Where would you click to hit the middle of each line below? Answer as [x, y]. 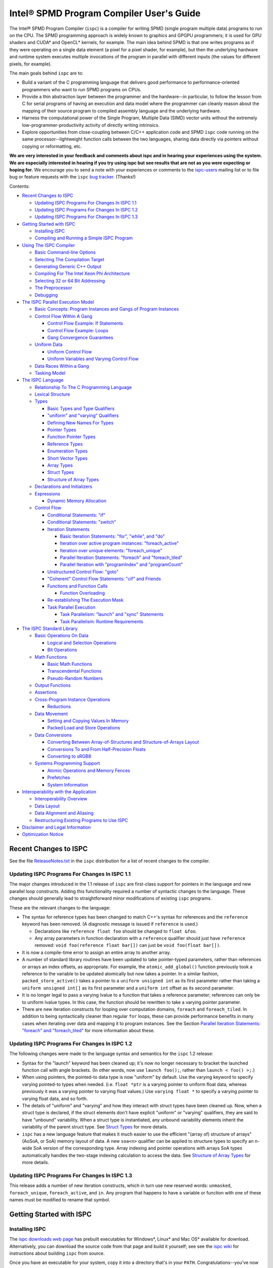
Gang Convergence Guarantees [80, 337]
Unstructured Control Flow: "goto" [83, 572]
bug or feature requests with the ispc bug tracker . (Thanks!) [73, 177]
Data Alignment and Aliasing [64, 813]
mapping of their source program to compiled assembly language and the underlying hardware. [122, 111]
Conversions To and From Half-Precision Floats [97, 749]
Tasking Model [50, 373]
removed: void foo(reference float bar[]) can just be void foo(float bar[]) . [128, 945]
